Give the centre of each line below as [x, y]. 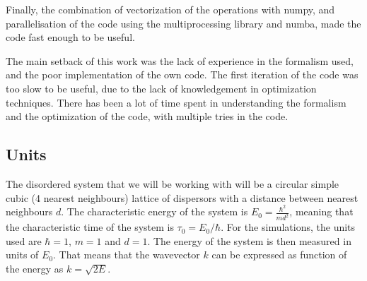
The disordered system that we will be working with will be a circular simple [173, 183]
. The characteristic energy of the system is [155, 211]
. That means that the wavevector [127, 255]
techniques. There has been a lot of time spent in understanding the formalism [176, 102]
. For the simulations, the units [288, 227]
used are [24, 240]
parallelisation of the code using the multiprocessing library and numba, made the [183, 23]
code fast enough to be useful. [70, 37]
